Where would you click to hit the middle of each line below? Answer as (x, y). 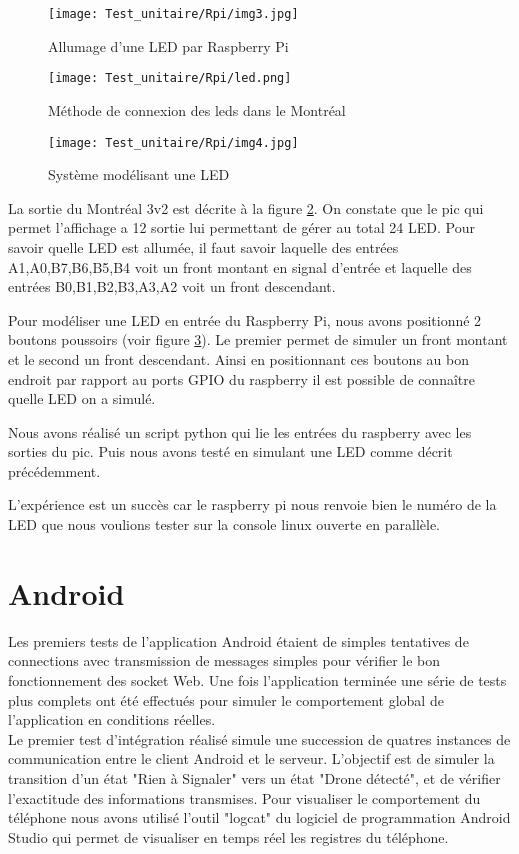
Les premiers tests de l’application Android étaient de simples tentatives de (238, 640)
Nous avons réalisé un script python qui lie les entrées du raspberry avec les (240, 431)
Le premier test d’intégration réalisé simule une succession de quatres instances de (259, 738)
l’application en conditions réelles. (112, 719)
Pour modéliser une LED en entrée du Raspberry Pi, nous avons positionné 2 (245, 319)
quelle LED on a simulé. (82, 398)
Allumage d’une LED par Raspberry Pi (168, 45)
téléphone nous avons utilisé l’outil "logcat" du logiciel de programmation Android (259, 817)
